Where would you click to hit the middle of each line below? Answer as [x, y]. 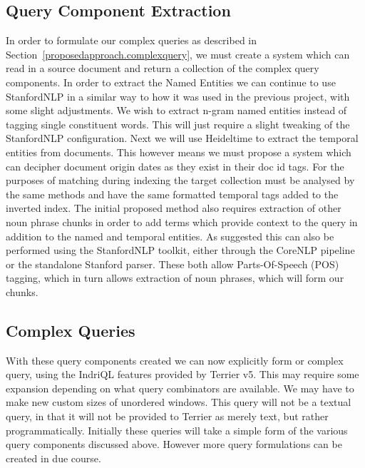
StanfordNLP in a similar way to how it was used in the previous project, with [178, 96]
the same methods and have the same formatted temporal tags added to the [172, 194]
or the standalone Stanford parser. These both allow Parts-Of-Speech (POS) [173, 264]
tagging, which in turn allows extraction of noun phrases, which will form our [175, 278]
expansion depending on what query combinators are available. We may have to [180, 388]
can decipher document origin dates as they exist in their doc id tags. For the [175, 166]
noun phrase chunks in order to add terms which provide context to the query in [182, 222]
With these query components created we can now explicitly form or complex [175, 360]
